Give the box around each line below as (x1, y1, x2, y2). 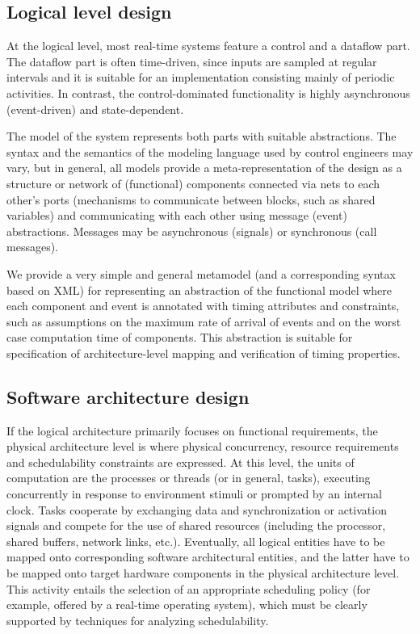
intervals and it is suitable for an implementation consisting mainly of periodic (6, 69, 395, 86)
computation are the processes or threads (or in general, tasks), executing (6, 469, 371, 486)
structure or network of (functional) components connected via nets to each (6, 174, 380, 191)
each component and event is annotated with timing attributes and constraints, (6, 297, 400, 314)
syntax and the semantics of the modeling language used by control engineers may (6, 143, 414, 160)
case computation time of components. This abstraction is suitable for (6, 329, 353, 346)
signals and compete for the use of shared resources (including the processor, (6, 517, 386, 534)
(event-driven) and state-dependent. (6, 100, 184, 117)
